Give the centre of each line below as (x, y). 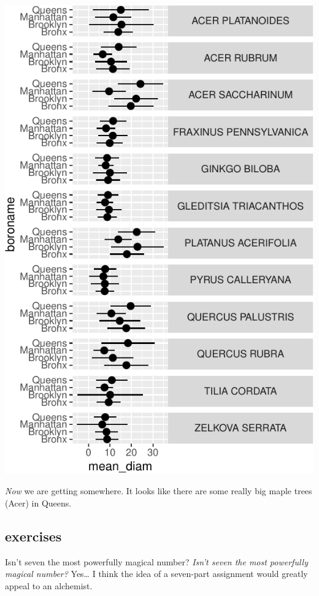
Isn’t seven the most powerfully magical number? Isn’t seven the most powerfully (156, 561)
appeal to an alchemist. (49, 585)
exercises (33, 536)
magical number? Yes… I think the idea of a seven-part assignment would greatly (156, 574)
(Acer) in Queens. (38, 502)
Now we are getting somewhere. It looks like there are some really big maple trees (159, 491)
